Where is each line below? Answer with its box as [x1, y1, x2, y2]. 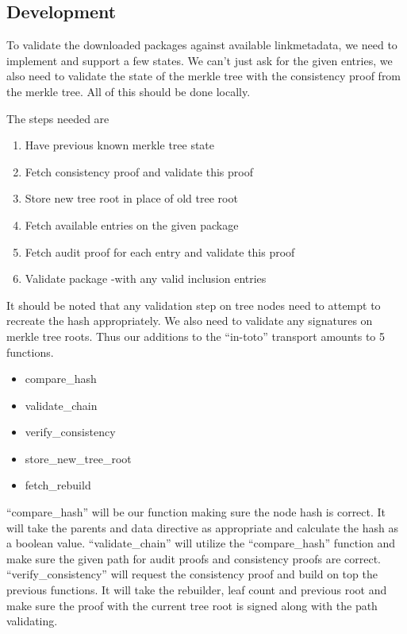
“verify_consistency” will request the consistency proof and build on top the [6, 566, 378, 582]
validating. [6, 613, 58, 629]
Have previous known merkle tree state [25, 137, 215, 153]
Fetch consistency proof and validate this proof [25, 163, 253, 180]
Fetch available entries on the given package [25, 216, 239, 233]
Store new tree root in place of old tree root [25, 190, 238, 207]
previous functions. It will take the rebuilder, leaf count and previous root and [6, 582, 387, 598]
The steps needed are [6, 110, 109, 126]
